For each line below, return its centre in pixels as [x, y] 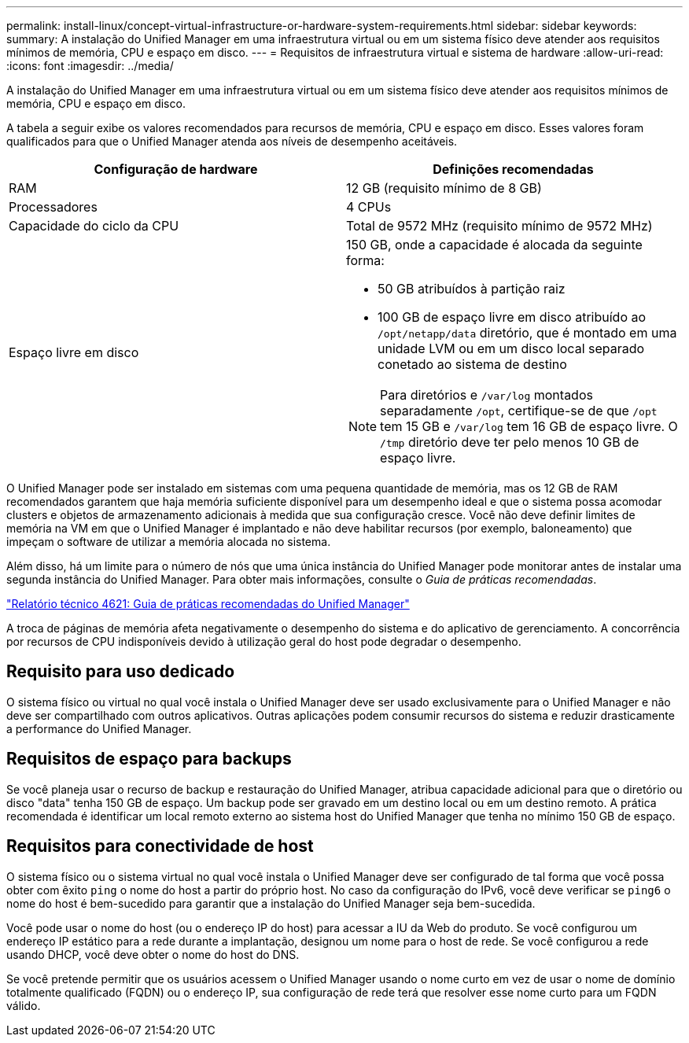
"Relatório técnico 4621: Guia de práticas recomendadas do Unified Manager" [208, 604]
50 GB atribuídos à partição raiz [472, 289]
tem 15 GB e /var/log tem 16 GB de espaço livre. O [529, 426]
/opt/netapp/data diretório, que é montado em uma [527, 333]
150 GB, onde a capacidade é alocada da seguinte [494, 245]
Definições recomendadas [513, 169]
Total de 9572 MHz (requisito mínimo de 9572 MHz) [499, 226]
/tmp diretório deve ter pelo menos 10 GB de [510, 442]
